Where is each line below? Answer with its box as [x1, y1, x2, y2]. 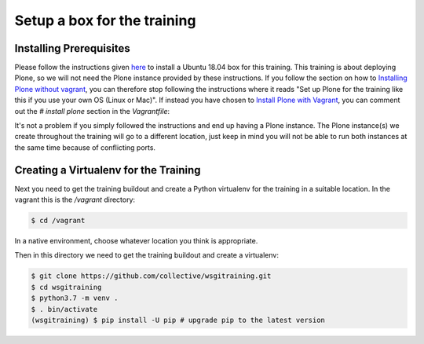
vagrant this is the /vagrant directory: [14, 195, 136, 204]
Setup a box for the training [14, 12, 196, 29]
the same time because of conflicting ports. [14, 142, 156, 152]
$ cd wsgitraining [31, 283, 102, 291]
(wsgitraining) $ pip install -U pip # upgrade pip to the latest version [31, 316, 326, 324]
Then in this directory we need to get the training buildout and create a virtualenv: [14, 251, 279, 260]
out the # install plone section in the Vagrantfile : [14, 106, 170, 115]
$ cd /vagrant [31, 216, 86, 225]
